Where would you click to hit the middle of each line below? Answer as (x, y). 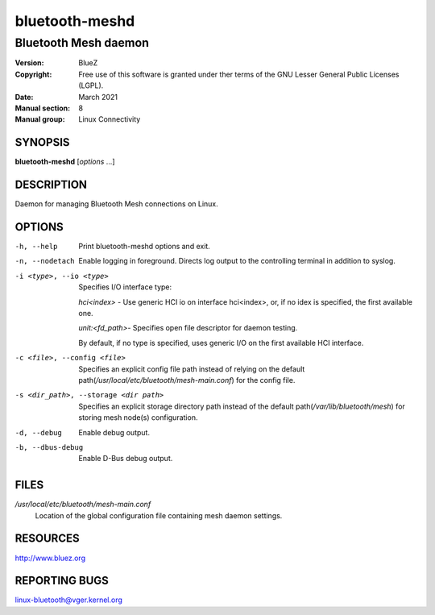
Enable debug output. (114, 432)
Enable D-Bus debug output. (126, 459)
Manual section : (43, 108)
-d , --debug (38, 432)
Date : (24, 97)
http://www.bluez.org (50, 558)
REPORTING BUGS (62, 581)
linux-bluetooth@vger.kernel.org (68, 600)
